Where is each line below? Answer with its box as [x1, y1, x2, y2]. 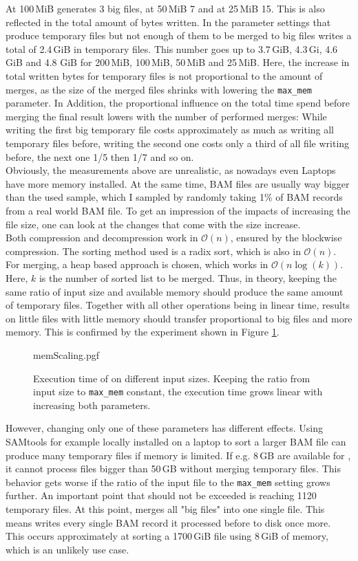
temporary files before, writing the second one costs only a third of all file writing [6, 136, 350, 150]
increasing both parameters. [33, 397, 151, 412]
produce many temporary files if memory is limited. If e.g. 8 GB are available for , [6, 448, 351, 462]
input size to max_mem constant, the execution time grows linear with [33, 384, 323, 399]
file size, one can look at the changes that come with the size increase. [6, 217, 301, 231]
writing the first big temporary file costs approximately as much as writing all [6, 122, 335, 137]
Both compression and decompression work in [6, 230, 198, 245]
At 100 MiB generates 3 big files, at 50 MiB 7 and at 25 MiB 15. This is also [6, 1, 325, 15]
